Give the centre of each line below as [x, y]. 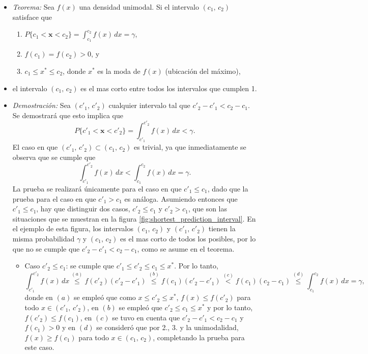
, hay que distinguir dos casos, [83, 209]
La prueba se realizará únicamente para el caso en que [97, 188]
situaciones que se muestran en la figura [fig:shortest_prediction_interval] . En [134, 218]
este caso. [39, 347]
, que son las [208, 209]
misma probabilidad [44, 238]
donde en [39, 297]
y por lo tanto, [230, 307]
